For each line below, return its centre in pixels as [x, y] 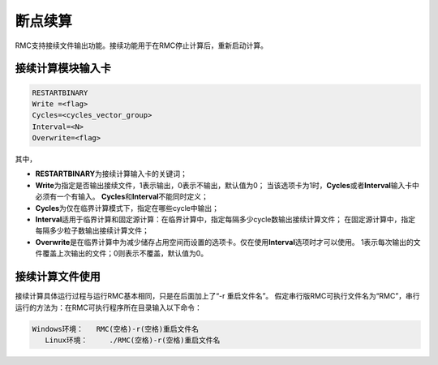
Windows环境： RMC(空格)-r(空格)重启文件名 [115, 329]
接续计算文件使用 [58, 277]
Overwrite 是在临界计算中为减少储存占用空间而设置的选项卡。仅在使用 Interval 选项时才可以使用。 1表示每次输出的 [224, 242]
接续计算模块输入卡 [63, 69]
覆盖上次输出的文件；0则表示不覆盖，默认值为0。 [125, 253]
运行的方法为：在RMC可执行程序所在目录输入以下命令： [108, 307]
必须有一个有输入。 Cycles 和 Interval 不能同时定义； [122, 197]
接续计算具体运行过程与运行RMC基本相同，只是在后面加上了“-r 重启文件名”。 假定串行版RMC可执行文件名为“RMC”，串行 [217, 296]
